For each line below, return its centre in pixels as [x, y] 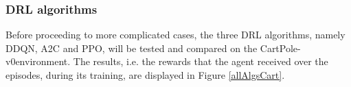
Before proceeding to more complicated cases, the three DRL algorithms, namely [175, 35]
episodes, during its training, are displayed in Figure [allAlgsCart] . [145, 75]
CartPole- [280, 48]
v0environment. [38, 61]
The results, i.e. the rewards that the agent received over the [201, 61]
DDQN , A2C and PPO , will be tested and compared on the [132, 48]
